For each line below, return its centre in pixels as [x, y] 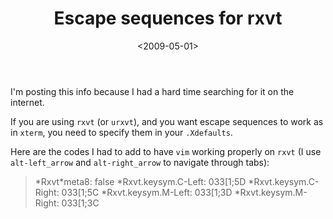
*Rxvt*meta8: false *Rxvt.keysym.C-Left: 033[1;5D [140, 181]
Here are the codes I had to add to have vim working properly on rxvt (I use [166, 151]
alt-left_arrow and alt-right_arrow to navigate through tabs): [140, 162]
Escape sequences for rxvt [168, 18]
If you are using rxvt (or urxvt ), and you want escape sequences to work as [167, 121]
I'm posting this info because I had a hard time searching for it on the [152, 91]
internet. [27, 102]
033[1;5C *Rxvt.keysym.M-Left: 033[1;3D [147, 192]
